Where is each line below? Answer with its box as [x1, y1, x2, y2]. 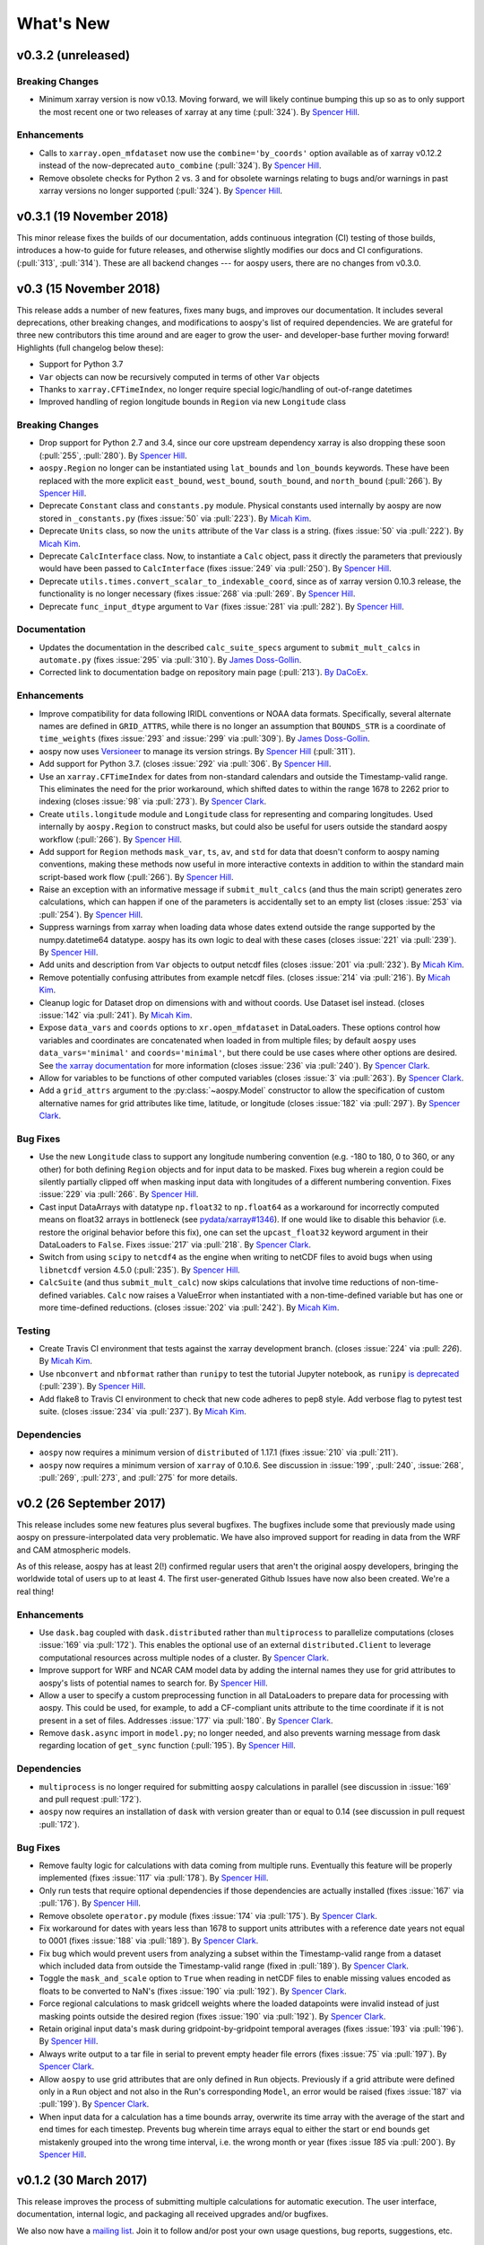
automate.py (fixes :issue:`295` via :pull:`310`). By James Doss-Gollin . [39, 655, 302, 665]
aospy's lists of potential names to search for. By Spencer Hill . [39, 1677, 268, 1688]
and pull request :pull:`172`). [39, 1794, 143, 1805]
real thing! [16, 1586, 54, 1597]
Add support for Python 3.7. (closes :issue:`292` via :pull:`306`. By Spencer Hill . [39, 759, 332, 770]
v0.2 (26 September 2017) [16, 1495, 166, 1510]
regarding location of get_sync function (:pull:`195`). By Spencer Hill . [39, 1740, 296, 1751]
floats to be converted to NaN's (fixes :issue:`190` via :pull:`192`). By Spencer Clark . [39, 1985, 347, 1996]
